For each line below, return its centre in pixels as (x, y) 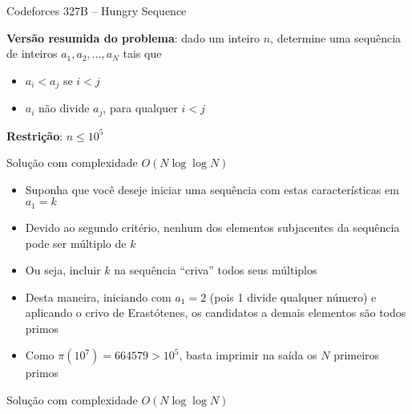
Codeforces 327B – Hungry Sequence (97, 10)
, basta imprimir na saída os (248, 355)
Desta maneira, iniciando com (98, 296)
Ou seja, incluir (63, 270)
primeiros (357, 355)
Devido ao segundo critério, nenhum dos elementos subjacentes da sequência (212, 227)
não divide (64, 108)
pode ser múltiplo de (76, 243)
